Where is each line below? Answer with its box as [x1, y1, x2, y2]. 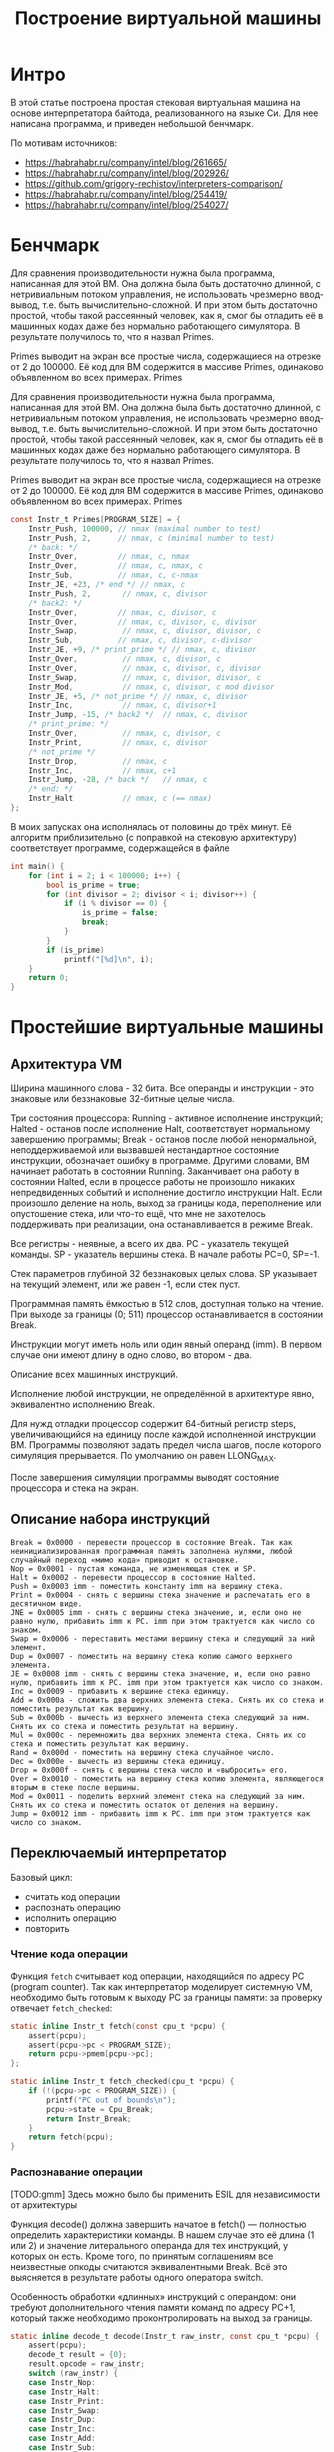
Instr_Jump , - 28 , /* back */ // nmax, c [28, 775, 208, 785]
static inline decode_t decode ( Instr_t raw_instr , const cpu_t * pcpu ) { [10, 2331, 320, 2341]
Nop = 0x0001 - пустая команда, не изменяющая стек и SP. [10, 1563, 257, 1574]
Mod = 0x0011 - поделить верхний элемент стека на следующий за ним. [10, 1791, 307, 1801]
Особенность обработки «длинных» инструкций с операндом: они [10, 2290, 297, 2302]
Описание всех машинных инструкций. [10, 1368, 178, 1381]
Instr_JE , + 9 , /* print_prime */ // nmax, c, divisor [28, 645, 257, 655]
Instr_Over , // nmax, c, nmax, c [28, 561, 203, 571]
